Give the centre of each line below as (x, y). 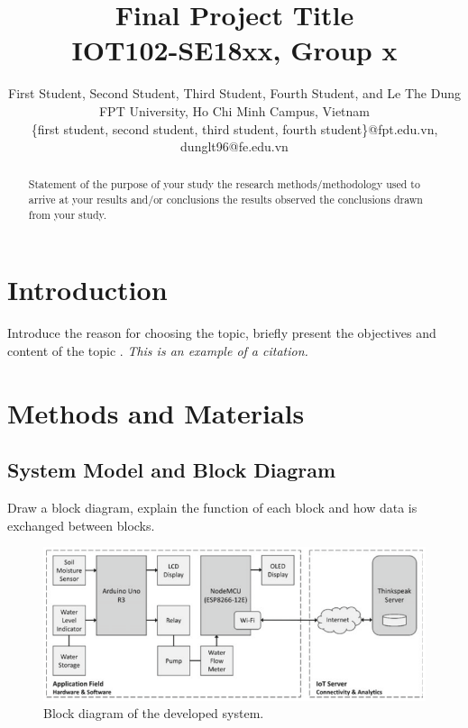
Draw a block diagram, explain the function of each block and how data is (212, 508)
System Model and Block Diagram (172, 470)
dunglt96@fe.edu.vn (234, 146)
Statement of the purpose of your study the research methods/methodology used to (224, 184)
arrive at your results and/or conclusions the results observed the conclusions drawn (225, 200)
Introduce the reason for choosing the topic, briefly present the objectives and (222, 333)
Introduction (87, 290)
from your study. (68, 214)
